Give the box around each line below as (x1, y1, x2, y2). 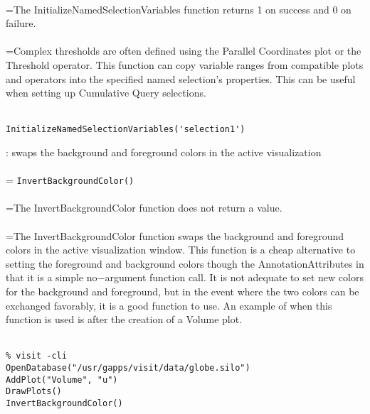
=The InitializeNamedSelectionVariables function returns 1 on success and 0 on (6, 1, 351, 16)
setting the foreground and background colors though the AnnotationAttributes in (6, 256, 364, 271)
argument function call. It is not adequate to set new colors (105, 270, 364, 285)
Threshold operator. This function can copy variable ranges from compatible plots (6, 57, 364, 72)
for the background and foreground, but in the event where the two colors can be (6, 284, 359, 298)
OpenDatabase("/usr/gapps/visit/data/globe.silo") (6, 363, 250, 374)
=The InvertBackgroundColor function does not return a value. (6, 200, 282, 215)
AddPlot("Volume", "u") (6, 374, 118, 385)
